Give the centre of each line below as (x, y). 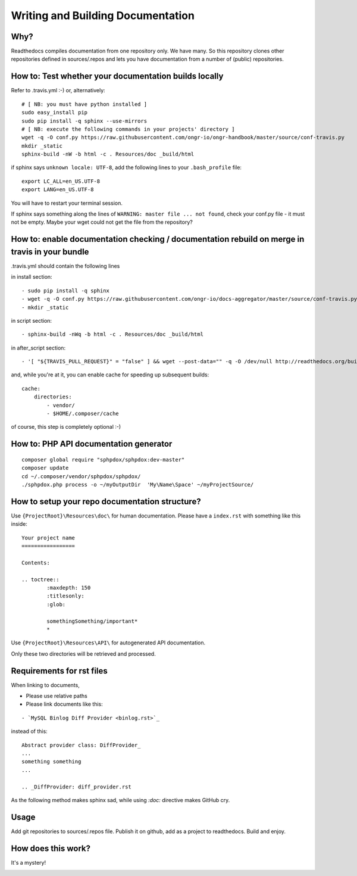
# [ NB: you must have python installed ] (84, 104)
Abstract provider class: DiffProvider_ (81, 745)
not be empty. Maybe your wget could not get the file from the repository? (102, 222)
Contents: (36, 562)
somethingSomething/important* (92, 621)
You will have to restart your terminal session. (67, 203)
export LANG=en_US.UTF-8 (58, 190)
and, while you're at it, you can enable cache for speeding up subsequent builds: (110, 375)
